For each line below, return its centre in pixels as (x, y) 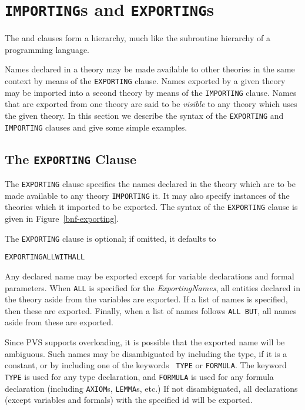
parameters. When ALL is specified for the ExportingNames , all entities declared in (152, 287)
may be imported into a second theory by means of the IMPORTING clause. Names (151, 92)
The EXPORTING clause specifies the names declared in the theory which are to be (150, 184)
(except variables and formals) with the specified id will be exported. (129, 400)
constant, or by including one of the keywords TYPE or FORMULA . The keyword (146, 365)
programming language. (47, 49)
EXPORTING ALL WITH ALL (45, 257)
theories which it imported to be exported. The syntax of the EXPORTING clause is (151, 207)
